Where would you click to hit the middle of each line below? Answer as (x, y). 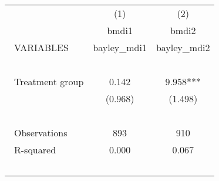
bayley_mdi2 (183, 47)
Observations (41, 133)
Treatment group (49, 81)
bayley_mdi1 (120, 47)
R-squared (35, 150)
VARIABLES (41, 47)
